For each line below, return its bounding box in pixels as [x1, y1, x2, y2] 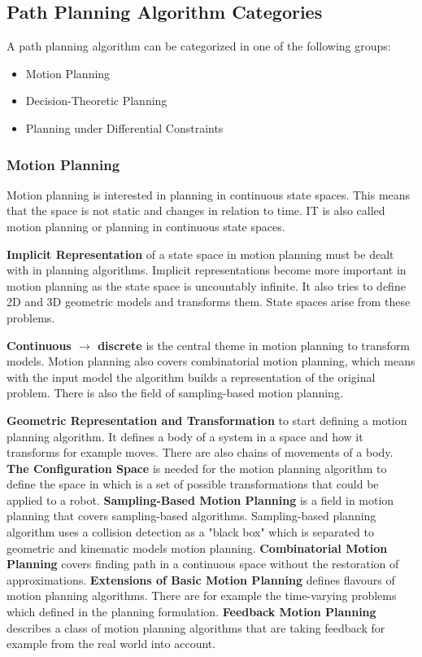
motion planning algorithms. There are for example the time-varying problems [7, 587, 397, 604]
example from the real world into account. [7, 635, 216, 652]
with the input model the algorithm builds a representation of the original [7, 368, 376, 385]
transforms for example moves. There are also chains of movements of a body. [7, 444, 394, 461]
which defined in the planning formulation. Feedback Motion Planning [7, 603, 376, 620]
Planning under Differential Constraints [25, 119, 224, 136]
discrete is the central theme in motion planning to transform [98, 336, 411, 353]
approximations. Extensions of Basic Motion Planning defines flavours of [7, 571, 395, 588]
